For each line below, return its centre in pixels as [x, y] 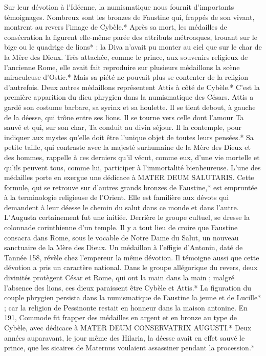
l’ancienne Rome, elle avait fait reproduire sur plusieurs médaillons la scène [122, 67]
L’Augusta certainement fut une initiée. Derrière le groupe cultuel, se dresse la [127, 217]
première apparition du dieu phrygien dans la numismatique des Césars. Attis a [129, 97]
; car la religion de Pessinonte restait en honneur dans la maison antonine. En [126, 307]
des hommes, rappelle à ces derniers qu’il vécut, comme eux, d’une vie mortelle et [132, 157]
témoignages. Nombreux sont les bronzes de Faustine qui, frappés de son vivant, [129, 17]
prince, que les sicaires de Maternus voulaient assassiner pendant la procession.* [129, 348]
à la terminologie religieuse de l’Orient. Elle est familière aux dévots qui [117, 197]
